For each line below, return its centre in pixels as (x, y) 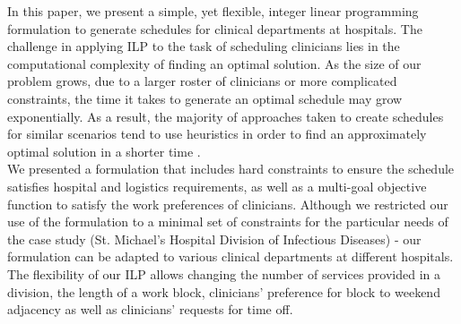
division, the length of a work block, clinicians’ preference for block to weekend (224, 291)
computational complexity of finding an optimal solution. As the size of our (214, 63)
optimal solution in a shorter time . (104, 151)
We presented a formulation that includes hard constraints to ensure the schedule (231, 169)
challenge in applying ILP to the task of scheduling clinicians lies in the (204, 46)
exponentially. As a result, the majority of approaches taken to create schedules (226, 116)
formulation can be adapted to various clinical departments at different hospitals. (230, 256)
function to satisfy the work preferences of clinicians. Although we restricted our (228, 204)
